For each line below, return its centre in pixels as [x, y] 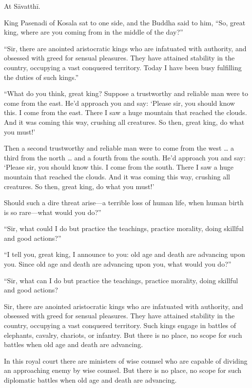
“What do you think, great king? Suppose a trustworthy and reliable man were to [126, 93]
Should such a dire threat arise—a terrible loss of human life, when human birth [124, 203]
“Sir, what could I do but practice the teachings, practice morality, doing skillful [124, 228]
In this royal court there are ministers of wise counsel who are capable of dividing [126, 360]
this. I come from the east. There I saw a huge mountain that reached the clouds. [126, 112]
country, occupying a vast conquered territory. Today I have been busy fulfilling [123, 67]
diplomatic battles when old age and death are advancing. [90, 380]
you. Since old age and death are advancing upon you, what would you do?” [118, 264]
